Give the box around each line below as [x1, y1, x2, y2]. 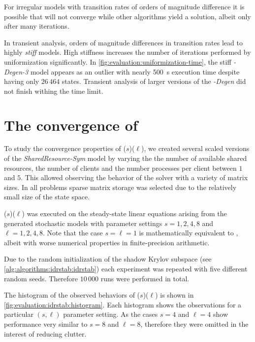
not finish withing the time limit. [4, 85, 103, 96]
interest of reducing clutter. [4, 328, 87, 339]
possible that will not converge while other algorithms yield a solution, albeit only [4, 11, 251, 21]
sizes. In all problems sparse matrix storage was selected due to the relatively [4, 182, 237, 192]
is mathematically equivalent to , [139, 228, 238, 238]
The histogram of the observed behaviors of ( [4, 290, 140, 300]
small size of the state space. [4, 191, 90, 202]
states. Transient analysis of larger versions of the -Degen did [62, 76, 246, 86]
